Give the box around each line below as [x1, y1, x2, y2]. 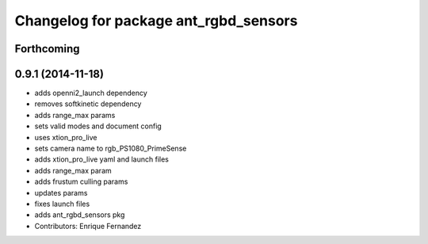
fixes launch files [34, 199, 90, 208]
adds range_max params [34, 110, 116, 120]
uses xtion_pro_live [34, 132, 97, 142]
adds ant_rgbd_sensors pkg [34, 210, 125, 219]
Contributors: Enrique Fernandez [34, 221, 142, 231]
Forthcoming [14, 42, 80, 55]
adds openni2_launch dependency [34, 88, 148, 98]
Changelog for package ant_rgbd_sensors [14, 12, 298, 29]
